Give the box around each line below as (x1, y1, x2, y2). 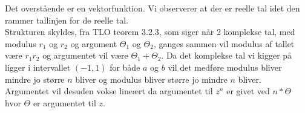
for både (110, 60, 140, 73)
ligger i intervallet (5, 60, 71, 73)
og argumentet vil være (42, 49, 128, 62)
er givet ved (226, 85, 270, 97)
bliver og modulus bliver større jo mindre (75, 73, 228, 85)
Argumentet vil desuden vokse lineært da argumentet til (5, 85, 213, 97)
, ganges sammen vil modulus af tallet (153, 37, 295, 50)
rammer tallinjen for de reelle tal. (5, 13, 128, 26)
